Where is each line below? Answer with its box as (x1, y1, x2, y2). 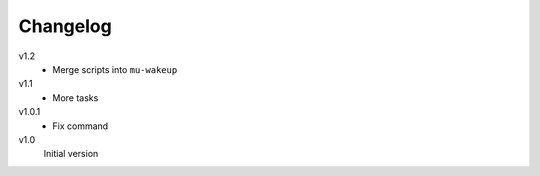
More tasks (52, 91, 99, 104)
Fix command (52, 120, 109, 132)
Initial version (43, 148, 99, 160)
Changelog (18, 15, 112, 37)
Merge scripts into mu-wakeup (52, 63, 178, 75)
